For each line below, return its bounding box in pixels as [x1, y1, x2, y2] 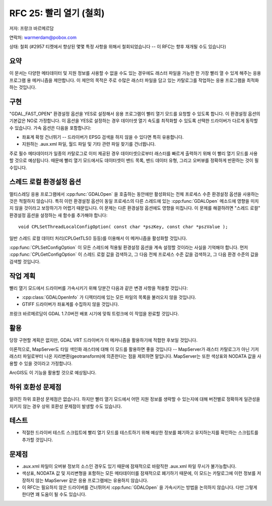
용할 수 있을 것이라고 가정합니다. [9, 360, 73, 366]
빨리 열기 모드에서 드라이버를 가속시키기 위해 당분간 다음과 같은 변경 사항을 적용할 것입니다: [9, 285, 188, 291]
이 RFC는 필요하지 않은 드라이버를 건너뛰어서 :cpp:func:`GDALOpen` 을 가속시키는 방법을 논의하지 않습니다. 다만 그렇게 [22, 484, 257, 490]
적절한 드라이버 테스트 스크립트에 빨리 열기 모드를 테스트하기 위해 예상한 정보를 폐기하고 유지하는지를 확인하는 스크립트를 [22, 429, 259, 436]
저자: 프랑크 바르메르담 [9, 25, 54, 31]
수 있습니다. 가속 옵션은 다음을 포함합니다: [9, 125, 92, 131]
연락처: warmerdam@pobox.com [9, 34, 77, 40]
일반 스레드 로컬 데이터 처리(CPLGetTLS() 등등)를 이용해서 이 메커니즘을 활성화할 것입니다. [9, 235, 187, 241]
